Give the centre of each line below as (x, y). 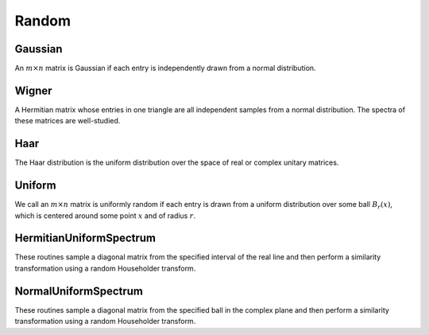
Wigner (33, 90)
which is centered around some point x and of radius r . (105, 216)
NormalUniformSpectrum (79, 291)
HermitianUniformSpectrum (85, 238)
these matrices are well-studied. (68, 121)
